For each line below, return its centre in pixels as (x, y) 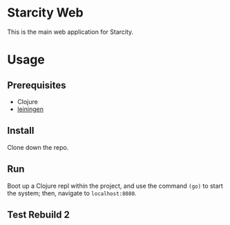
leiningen (30, 109)
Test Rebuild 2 (39, 214)
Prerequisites (37, 85)
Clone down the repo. (38, 147)
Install (21, 131)
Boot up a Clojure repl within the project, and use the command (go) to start (115, 186)
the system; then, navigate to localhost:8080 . (72, 193)
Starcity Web (46, 13)
